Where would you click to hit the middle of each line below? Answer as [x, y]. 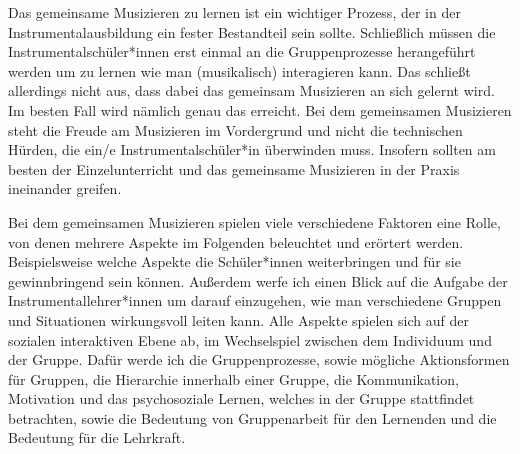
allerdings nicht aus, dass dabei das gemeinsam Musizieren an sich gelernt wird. [251, 90]
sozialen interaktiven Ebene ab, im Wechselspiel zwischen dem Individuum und [250, 339]
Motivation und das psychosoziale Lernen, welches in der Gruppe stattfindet [241, 398]
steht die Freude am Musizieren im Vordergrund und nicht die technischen [235, 129]
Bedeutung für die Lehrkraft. [97, 437]
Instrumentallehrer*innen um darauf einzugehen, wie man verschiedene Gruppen [255, 300]
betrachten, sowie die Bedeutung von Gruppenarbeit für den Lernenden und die [252, 417]
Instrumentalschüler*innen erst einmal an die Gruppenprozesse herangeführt [242, 51]
